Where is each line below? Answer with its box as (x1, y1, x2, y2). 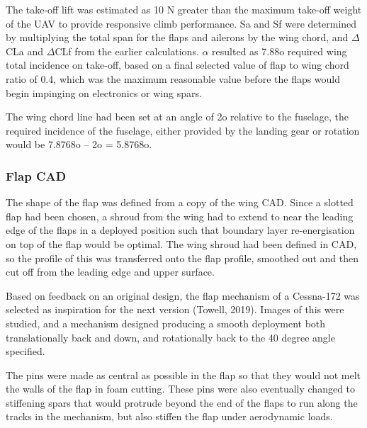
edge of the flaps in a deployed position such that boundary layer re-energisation (6, 223, 355, 237)
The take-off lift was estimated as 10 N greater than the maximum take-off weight (6, 2, 362, 16)
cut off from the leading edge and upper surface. (6, 264, 215, 279)
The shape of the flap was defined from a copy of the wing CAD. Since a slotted (6, 195, 354, 210)
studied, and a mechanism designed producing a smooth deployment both (6, 315, 326, 330)
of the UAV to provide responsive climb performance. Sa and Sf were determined (6, 16, 357, 30)
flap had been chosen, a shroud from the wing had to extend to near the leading (6, 208, 354, 223)
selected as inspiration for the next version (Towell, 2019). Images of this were (6, 302, 344, 317)
